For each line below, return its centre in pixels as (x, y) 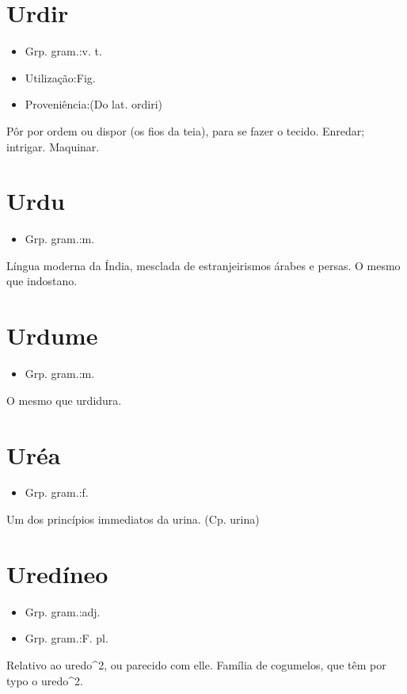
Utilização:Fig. (60, 77)
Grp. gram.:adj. (63, 611)
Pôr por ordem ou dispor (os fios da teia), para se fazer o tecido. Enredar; (186, 130)
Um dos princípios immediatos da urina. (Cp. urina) (133, 519)
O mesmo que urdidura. (64, 400)
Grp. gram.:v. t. (63, 51)
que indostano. (42, 281)
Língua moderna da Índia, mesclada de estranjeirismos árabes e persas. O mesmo (203, 265)
